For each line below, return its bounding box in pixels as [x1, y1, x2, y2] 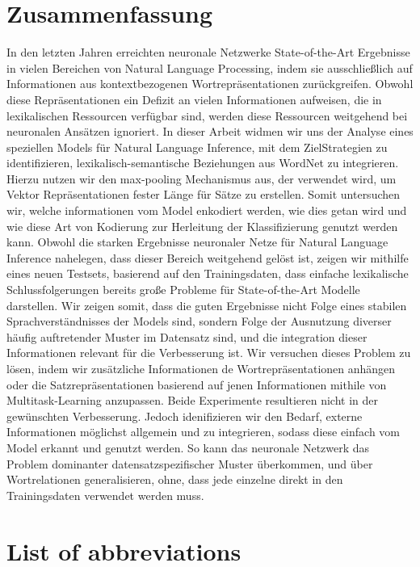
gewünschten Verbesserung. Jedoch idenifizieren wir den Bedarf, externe [6, 407, 363, 424]
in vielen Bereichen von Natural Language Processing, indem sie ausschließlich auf [6, 59, 413, 76]
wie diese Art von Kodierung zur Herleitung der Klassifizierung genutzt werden [6, 217, 398, 234]
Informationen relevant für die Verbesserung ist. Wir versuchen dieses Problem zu [6, 344, 411, 361]
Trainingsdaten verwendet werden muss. [6, 486, 204, 503]
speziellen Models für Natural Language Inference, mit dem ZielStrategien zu [6, 138, 388, 155]
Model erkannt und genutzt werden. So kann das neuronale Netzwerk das [6, 439, 370, 456]
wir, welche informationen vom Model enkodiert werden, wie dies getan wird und [6, 202, 407, 219]
